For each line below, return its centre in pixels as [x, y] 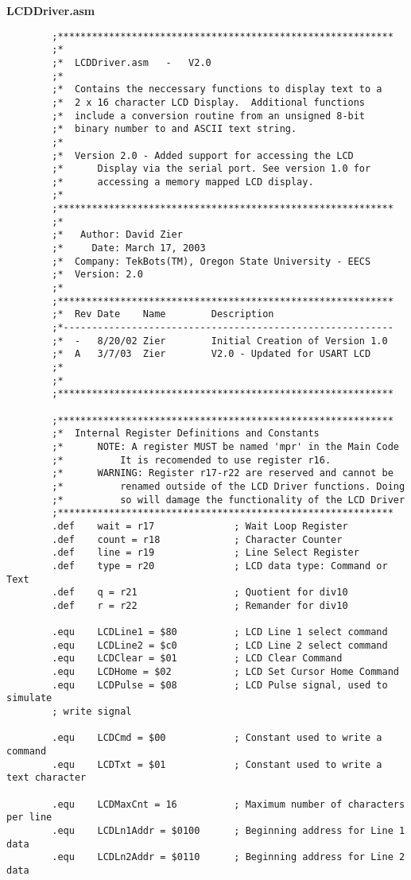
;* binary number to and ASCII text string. [174, 129]
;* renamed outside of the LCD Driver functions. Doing [229, 486]
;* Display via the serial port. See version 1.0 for [211, 169]
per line [29, 818]
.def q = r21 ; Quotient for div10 [200, 593]
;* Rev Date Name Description [163, 314]
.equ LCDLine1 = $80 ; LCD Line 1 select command [220, 632]
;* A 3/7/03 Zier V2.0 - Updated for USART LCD [211, 354]
